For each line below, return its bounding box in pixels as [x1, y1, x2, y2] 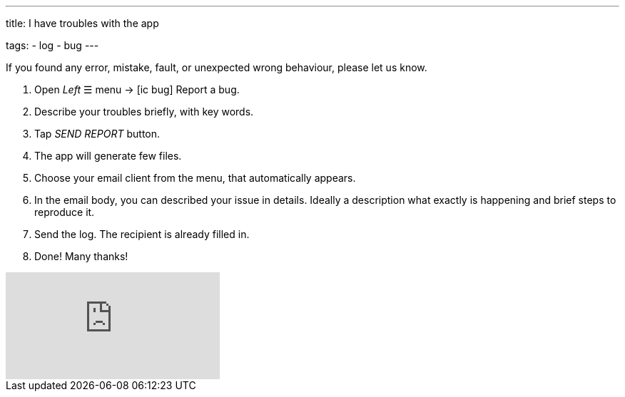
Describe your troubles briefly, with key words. [34, 105, 254, 118]
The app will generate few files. [34, 150, 182, 162]
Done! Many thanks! [34, 250, 128, 262]
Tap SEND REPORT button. [34, 128, 161, 140]
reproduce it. [34, 206, 95, 218]
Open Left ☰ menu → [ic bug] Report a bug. [34, 83, 240, 96]
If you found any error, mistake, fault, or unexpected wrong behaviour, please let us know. [6, 61, 427, 73]
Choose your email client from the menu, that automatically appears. [34, 172, 356, 184]
